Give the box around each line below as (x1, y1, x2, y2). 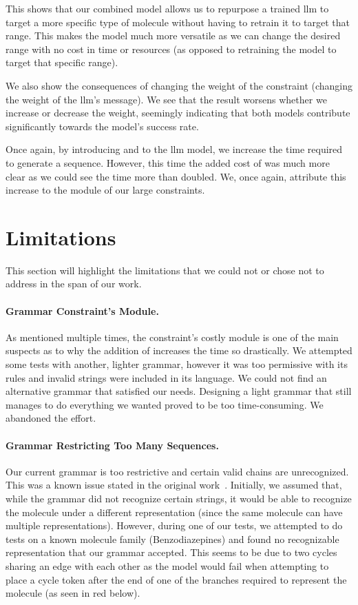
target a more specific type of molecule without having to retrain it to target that (6, 14, 350, 29)
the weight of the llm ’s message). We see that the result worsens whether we (6, 92, 327, 106)
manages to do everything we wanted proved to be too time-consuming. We (6, 397, 324, 411)
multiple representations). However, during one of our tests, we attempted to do (6, 518, 343, 533)
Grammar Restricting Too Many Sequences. (6, 438, 219, 452)
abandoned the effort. (6, 411, 96, 425)
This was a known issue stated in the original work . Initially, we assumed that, (6, 478, 342, 492)
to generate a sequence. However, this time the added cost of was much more (6, 155, 330, 170)
